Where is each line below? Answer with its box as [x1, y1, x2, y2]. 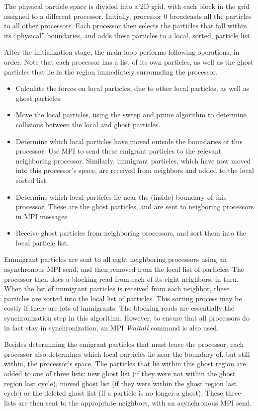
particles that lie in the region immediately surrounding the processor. [4, 66, 218, 77]
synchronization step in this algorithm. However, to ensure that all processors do [4, 313, 250, 323]
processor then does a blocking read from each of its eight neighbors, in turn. [4, 273, 239, 284]
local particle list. [15, 237, 69, 247]
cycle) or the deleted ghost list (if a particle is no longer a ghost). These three [4, 388, 241, 398]
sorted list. [15, 174, 48, 185]
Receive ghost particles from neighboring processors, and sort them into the [15, 228, 247, 238]
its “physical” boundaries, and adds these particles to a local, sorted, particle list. [4, 30, 252, 40]
